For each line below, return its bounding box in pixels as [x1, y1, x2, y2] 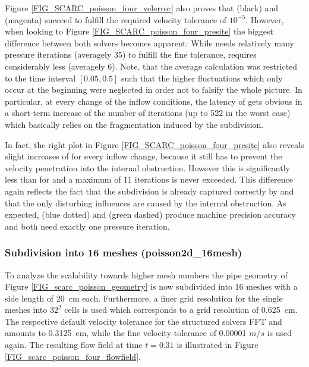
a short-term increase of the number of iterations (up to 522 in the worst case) [5, 106, 291, 119]
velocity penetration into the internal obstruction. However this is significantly [5, 161, 290, 174]
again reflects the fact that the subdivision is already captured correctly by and [5, 184, 294, 197]
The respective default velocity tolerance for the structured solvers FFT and [5, 315, 282, 327]
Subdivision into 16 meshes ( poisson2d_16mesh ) [5, 245, 242, 260]
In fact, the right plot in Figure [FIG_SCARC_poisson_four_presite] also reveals [5, 138, 304, 150]
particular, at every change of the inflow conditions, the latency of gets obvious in [5, 95, 302, 107]
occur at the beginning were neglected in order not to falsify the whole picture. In [5, 83, 302, 96]
